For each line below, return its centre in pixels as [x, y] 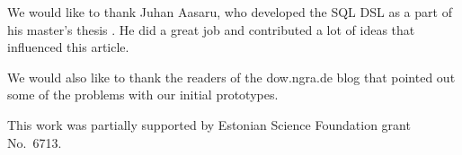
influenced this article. [68, 47]
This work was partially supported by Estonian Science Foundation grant [209, 124]
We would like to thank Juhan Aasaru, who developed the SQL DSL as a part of [230, 12]
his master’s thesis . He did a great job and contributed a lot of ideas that [211, 29]
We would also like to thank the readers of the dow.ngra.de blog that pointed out [231, 77]
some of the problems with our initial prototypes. [143, 95]
